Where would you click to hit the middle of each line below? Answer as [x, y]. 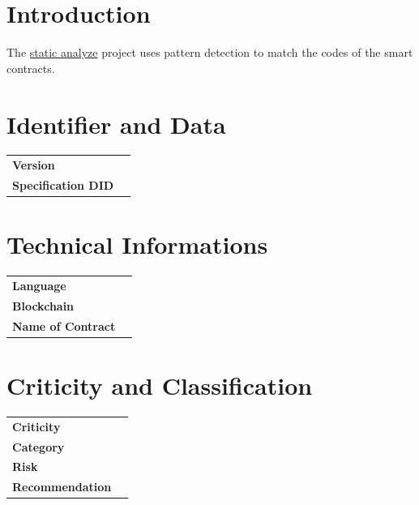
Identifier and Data [116, 124]
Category [38, 446]
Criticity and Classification [160, 385]
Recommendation [62, 487]
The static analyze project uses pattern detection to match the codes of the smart [210, 52]
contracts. [31, 68]
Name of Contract [64, 325]
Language [39, 285]
